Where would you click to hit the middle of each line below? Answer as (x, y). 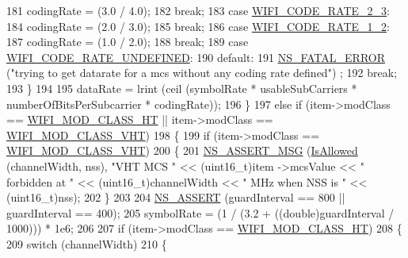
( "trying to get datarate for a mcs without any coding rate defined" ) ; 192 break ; (202, 73)
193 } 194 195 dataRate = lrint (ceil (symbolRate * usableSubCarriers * (182, 88)
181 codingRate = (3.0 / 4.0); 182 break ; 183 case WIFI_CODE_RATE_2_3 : (198, 10)
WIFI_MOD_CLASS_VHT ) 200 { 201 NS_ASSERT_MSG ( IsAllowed (182, 150)
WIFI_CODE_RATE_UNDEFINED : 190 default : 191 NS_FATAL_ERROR (196, 57)
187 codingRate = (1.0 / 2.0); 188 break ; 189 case (128, 42)
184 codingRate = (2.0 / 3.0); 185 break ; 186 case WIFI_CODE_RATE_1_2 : (198, 26)
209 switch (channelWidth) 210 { (87, 243)
